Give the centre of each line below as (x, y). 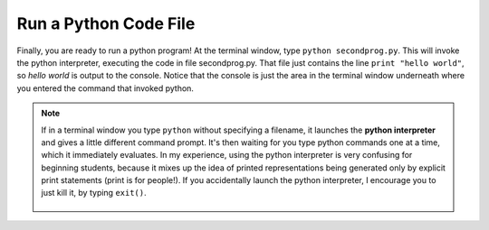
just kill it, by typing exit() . (94, 193)
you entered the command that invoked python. (105, 88)
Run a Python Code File (106, 23)
